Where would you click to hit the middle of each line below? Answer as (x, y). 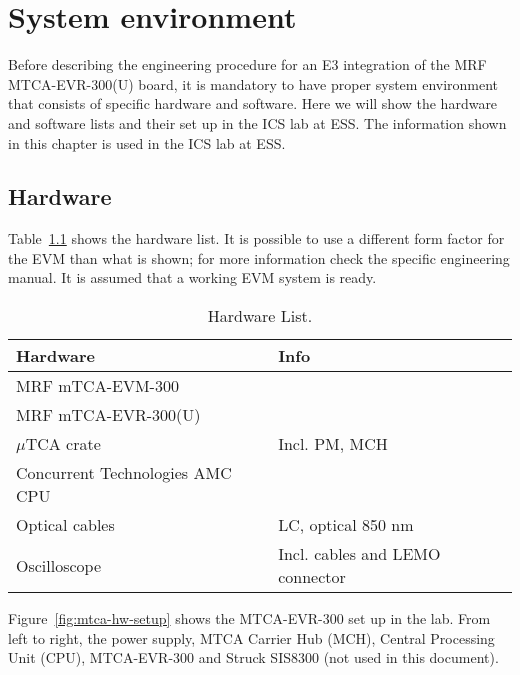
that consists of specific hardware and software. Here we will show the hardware (253, 103)
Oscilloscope (59, 565)
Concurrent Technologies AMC (124, 473)
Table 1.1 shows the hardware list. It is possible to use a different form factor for (256, 238)
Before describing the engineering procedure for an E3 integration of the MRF (247, 64)
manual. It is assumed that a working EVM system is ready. (192, 277)
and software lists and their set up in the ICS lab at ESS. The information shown (257, 122)
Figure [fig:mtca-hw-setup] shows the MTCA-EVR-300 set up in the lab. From (249, 618)
